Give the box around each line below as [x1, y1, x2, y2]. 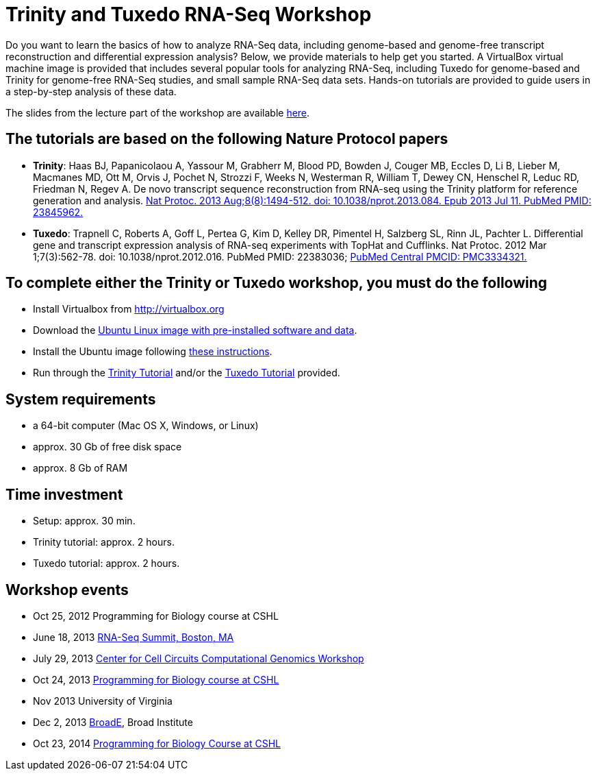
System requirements [5, 390, 156, 408]
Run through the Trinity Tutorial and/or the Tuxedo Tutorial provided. [33, 367, 340, 379]
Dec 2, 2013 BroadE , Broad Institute [33, 716, 193, 728]
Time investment [5, 485, 123, 503]
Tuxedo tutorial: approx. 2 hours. [33, 557, 180, 570]
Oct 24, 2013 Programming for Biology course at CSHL [33, 673, 279, 686]
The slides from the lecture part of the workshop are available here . [5, 106, 310, 119]
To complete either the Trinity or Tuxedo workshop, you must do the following [5, 274, 548, 292]
